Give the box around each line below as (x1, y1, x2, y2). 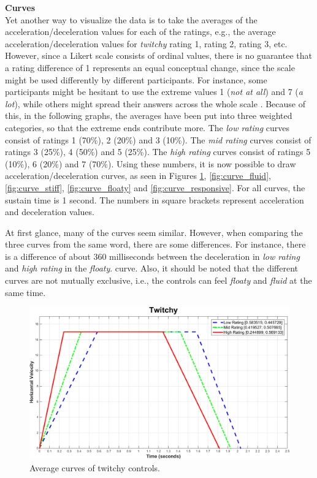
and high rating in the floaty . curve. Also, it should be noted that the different (5, 262, 298, 275)
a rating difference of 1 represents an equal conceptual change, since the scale (5, 61, 295, 74)
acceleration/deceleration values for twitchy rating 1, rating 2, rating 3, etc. (5, 37, 288, 50)
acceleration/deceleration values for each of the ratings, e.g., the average (5, 25, 276, 38)
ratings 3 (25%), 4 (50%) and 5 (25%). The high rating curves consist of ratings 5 (5, 145, 311, 158)
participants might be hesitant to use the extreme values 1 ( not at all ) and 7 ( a (5, 85, 303, 98)
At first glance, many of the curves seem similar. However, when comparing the (5, 226, 303, 238)
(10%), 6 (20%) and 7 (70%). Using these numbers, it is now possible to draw (5, 157, 296, 170)
